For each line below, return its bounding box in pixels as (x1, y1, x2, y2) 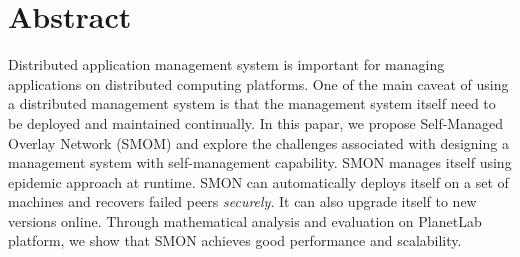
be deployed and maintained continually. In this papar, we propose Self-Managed (8, 112, 503, 133)
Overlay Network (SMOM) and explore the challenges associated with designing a (8, 132, 509, 153)
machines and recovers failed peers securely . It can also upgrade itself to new (8, 191, 477, 212)
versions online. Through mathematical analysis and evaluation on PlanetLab (8, 210, 482, 231)
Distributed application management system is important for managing (8, 54, 445, 75)
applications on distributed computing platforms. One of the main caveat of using (8, 73, 509, 94)
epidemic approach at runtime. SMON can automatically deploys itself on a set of (8, 171, 509, 192)
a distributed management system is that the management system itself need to (8, 93, 496, 114)
